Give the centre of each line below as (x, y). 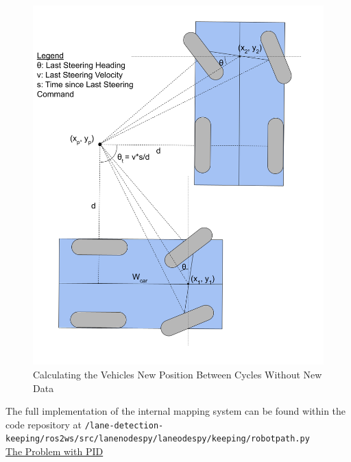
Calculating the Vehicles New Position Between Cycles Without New (178, 374)
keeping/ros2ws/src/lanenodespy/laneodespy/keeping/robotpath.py (158, 439)
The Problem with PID (55, 451)
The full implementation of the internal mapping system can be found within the (176, 411)
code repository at (44, 424)
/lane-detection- (124, 425)
